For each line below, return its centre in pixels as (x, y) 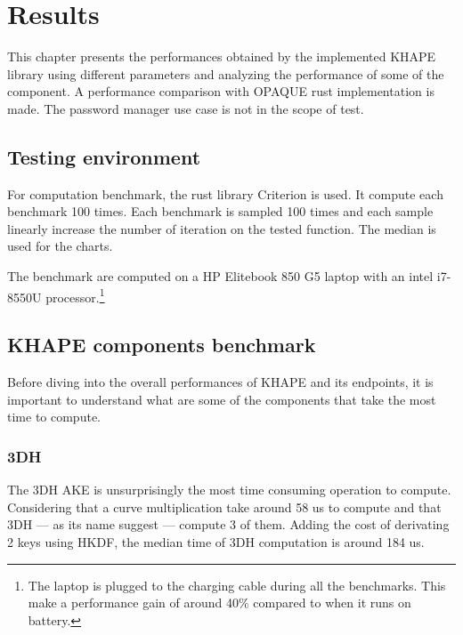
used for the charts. (60, 246)
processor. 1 (75, 295)
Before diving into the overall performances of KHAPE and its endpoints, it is (220, 382)
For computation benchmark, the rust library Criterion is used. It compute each (225, 193)
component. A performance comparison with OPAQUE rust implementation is (221, 91)
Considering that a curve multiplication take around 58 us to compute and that (224, 506)
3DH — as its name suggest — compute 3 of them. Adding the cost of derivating (228, 524)
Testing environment (104, 156)
